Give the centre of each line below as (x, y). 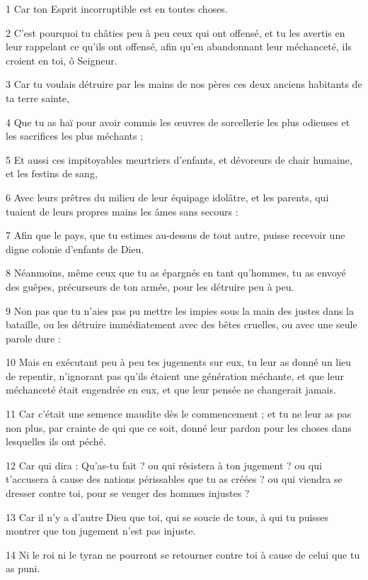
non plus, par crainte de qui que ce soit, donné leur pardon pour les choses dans (179, 427)
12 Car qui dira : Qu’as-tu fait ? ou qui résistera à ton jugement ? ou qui (164, 465)
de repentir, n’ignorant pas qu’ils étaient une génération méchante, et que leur (175, 375)
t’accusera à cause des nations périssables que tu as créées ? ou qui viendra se (174, 479)
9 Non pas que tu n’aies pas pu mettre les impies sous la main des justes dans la (180, 310)
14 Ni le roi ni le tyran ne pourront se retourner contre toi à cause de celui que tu (183, 554)
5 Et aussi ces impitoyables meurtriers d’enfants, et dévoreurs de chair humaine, (179, 159)
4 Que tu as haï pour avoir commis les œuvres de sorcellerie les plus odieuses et (178, 122)
